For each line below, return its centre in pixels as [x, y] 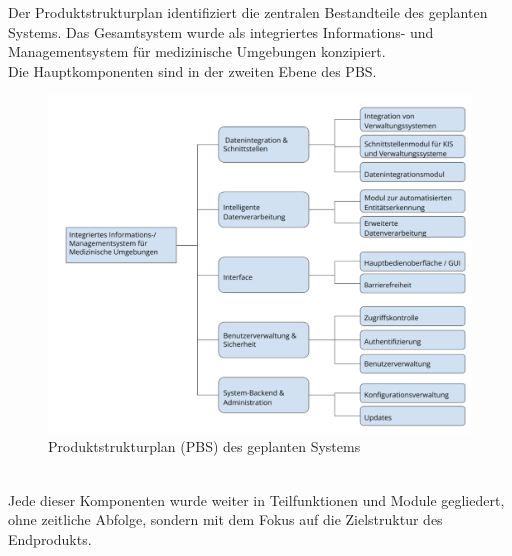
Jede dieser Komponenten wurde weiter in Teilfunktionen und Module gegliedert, [256, 499]
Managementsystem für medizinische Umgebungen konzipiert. [197, 51]
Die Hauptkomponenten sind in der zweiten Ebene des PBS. [192, 70]
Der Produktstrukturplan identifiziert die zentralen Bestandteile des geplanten [248, 12]
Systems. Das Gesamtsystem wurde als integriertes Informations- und [221, 31]
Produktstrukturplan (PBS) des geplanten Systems [204, 446]
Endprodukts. [50, 538]
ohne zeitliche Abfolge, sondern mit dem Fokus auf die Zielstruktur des [225, 519]
